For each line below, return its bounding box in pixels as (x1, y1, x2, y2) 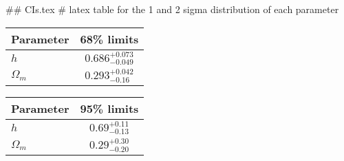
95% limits (80, 100, 139, 116)
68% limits (80, 30, 139, 47)
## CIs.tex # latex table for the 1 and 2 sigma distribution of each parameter (6, 2, 339, 16)
